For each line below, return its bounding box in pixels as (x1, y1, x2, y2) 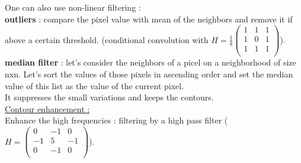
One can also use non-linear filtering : (5, 1, 141, 13)
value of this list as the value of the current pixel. (5, 79, 184, 92)
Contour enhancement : (5, 102, 90, 115)
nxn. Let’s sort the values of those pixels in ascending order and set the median (5, 67, 293, 80)
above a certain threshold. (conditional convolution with (5, 33, 209, 45)
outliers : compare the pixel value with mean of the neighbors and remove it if (5, 12, 293, 25)
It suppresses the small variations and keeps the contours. (5, 91, 214, 103)
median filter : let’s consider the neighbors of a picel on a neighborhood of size (5, 56, 296, 69)
